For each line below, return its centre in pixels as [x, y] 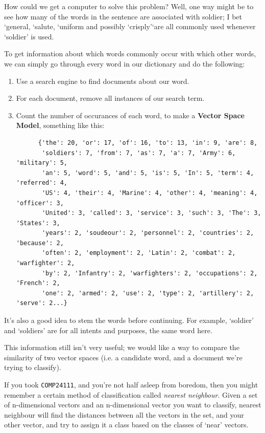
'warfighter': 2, [45, 263]
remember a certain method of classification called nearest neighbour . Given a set [131, 394]
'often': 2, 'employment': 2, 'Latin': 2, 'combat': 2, [139, 253]
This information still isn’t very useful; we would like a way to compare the [122, 347]
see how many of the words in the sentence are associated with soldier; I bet [123, 16]
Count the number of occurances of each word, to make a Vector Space [130, 115]
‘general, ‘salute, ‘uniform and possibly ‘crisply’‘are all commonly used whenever [130, 26]
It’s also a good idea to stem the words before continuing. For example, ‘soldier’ [129, 320]
